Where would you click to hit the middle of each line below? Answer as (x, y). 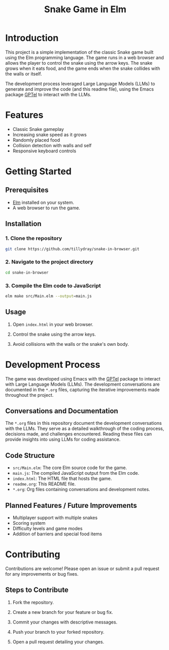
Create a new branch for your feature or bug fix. (63, 612)
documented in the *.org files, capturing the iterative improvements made (82, 389)
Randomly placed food (36, 140)
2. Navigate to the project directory (49, 262)
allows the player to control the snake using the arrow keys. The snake (79, 63)
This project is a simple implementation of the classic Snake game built (79, 52)
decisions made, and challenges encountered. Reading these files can (79, 434)
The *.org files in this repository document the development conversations (83, 423)
